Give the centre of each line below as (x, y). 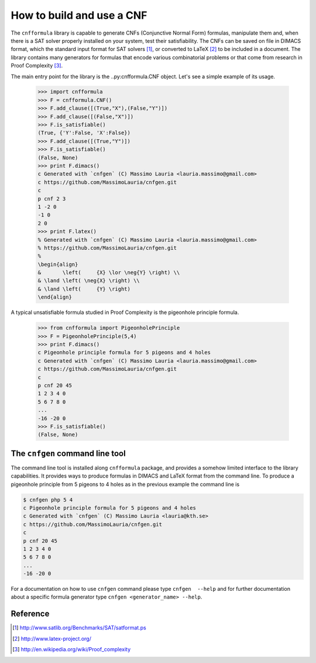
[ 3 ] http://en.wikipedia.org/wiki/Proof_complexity (72, 650)
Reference (30, 614)
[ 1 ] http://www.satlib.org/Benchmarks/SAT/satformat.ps (79, 628)
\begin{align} (58, 264)
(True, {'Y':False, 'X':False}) (84, 133)
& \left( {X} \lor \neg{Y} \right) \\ (109, 273)
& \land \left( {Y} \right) (84, 289)
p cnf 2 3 (52, 199)
